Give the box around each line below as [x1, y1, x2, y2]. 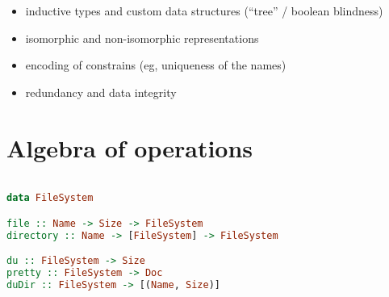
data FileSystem [6, 192, 94, 204]
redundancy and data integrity [25, 83, 177, 100]
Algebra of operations [6, 131, 253, 164]
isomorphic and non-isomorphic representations [25, 29, 259, 46]
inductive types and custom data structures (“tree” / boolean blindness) [25, 2, 383, 19]
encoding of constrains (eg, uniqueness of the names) [25, 56, 287, 73]
